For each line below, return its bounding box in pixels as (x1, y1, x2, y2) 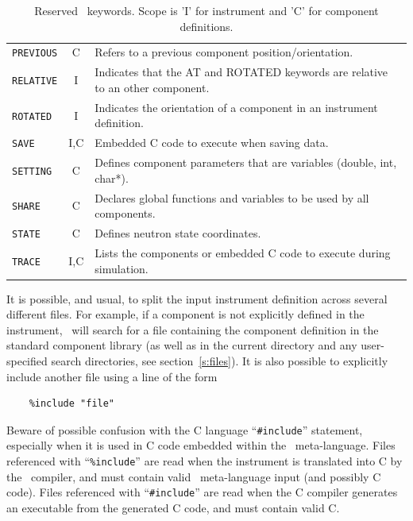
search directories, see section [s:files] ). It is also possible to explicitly (51, 352, 388, 369)
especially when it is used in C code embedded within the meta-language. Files (6, 437, 396, 453)
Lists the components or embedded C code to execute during (95, 244, 391, 260)
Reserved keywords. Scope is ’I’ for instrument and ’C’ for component (34, 2, 379, 18)
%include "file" (29, 398, 115, 410)
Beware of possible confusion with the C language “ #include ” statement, (6, 421, 363, 438)
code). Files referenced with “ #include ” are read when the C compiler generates (6, 484, 398, 500)
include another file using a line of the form (6, 368, 218, 384)
